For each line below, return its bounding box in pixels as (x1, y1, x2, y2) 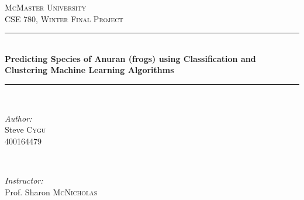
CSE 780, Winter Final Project (5, 12, 123, 25)
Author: (5, 112, 32, 124)
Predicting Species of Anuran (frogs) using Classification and (5, 52, 256, 64)
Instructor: (5, 174, 43, 186)
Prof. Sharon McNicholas (5, 185, 98, 198)
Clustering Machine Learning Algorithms (5, 64, 174, 76)
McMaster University (5, 1, 87, 13)
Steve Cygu (5, 123, 46, 136)
